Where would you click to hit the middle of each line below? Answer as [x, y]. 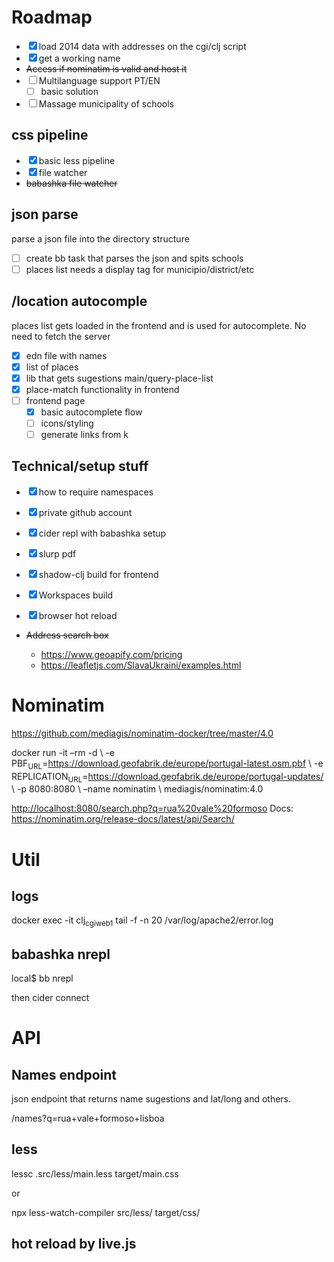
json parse [45, 214]
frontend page [55, 400]
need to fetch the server [61, 336]
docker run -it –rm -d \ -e [63, 752]
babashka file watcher [71, 183]
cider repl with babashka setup [102, 533]
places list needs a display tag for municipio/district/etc [140, 269]
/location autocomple [79, 301]
